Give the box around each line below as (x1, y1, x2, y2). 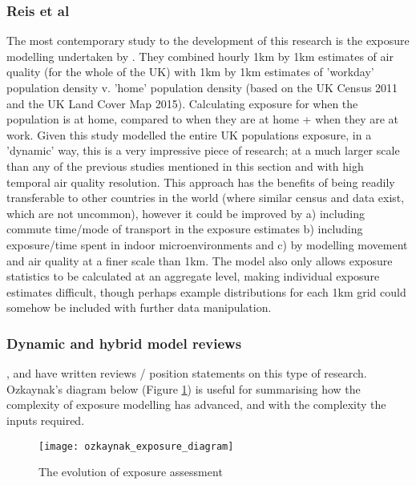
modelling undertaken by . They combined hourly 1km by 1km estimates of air (6, 47, 394, 64)
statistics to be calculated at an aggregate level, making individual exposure (6, 268, 380, 285)
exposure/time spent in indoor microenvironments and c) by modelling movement (6, 236, 408, 253)
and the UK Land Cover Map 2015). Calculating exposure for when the (6, 95, 358, 111)
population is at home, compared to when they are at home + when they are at (6, 111, 399, 127)
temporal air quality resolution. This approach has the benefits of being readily (6, 173, 395, 190)
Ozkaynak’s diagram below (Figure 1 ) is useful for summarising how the (6, 380, 361, 397)
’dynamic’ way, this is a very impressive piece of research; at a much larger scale (6, 142, 400, 159)
